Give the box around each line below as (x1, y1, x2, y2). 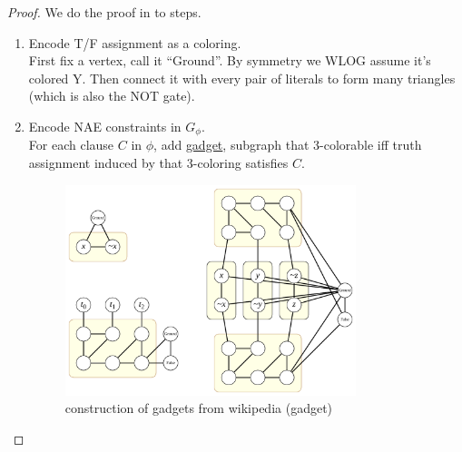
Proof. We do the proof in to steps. (7, 3, 202, 21)
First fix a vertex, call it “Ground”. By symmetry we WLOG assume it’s (28, 51, 431, 70)
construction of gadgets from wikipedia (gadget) (64, 398, 333, 418)
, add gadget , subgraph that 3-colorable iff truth (153, 135, 422, 154)
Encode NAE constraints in (28, 116, 182, 135)
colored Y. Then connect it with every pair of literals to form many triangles (28, 68, 456, 87)
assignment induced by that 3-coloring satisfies (28, 153, 289, 172)
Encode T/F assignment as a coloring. (28, 33, 241, 52)
